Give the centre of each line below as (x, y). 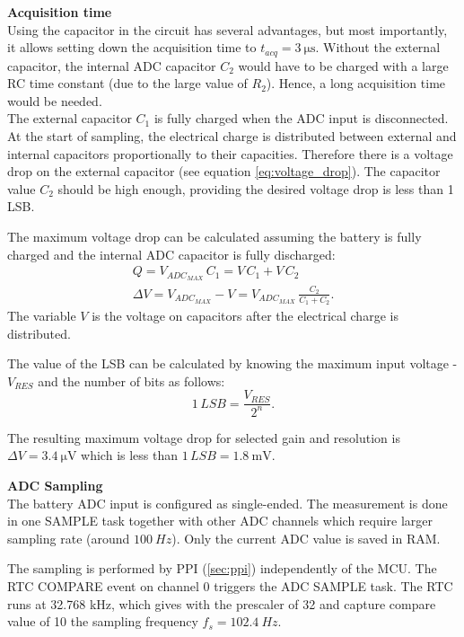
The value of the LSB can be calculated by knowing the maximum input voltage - (232, 363)
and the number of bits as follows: (131, 380)
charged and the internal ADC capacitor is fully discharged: (171, 254)
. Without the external (378, 47)
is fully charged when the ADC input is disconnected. (301, 118)
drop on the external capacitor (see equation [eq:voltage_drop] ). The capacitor (224, 171)
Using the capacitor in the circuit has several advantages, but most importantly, (228, 29)
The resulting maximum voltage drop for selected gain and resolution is (204, 437)
